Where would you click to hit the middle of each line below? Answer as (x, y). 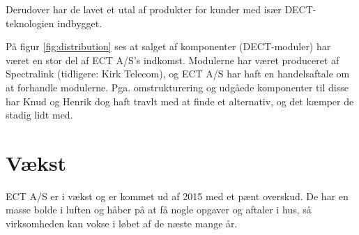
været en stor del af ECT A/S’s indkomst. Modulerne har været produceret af (173, 60)
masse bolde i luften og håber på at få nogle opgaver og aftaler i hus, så (159, 210)
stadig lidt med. (39, 115)
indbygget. (80, 23)
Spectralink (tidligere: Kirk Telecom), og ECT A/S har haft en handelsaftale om (178, 74)
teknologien (30, 23)
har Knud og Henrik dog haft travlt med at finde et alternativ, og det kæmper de (180, 101)
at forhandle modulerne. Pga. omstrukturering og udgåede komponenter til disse (177, 87)
